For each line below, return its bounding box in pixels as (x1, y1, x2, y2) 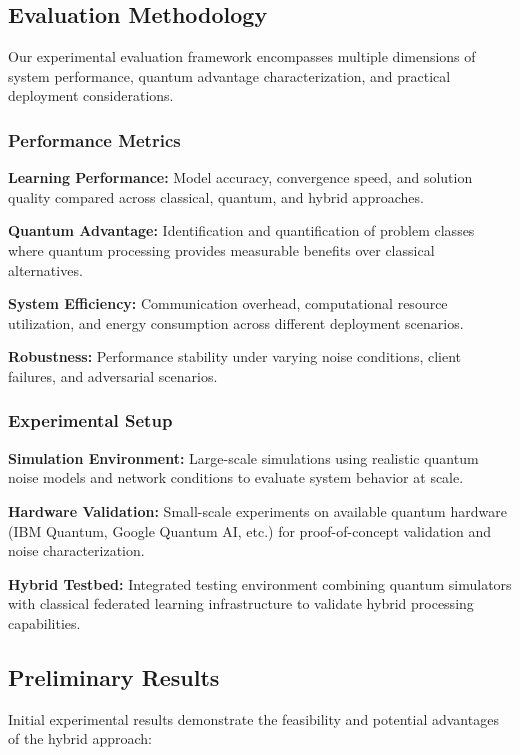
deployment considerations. (8, 85, 174, 106)
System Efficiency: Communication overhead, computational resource (8, 293, 448, 314)
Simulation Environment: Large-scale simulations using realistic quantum (8, 447, 479, 468)
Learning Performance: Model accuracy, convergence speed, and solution (8, 167, 473, 188)
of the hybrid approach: (8, 728, 153, 749)
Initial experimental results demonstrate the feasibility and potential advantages (8, 708, 499, 729)
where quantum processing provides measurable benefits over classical (8, 239, 435, 260)
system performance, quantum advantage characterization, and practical (8, 65, 451, 86)
